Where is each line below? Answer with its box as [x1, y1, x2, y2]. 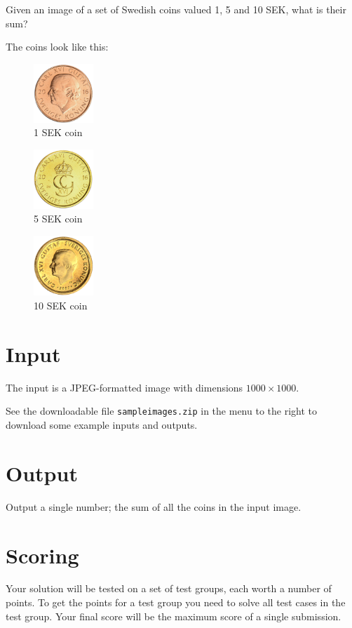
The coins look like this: [6, 39, 109, 54]
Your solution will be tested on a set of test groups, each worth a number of [6, 581, 332, 596]
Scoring [6, 540, 79, 569]
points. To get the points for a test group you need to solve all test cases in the [6, 595, 346, 610]
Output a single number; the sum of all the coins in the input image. [6, 499, 302, 514]
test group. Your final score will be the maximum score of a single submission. [6, 608, 341, 623]
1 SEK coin [34, 125, 83, 140]
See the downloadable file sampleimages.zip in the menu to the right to [6, 403, 317, 418]
